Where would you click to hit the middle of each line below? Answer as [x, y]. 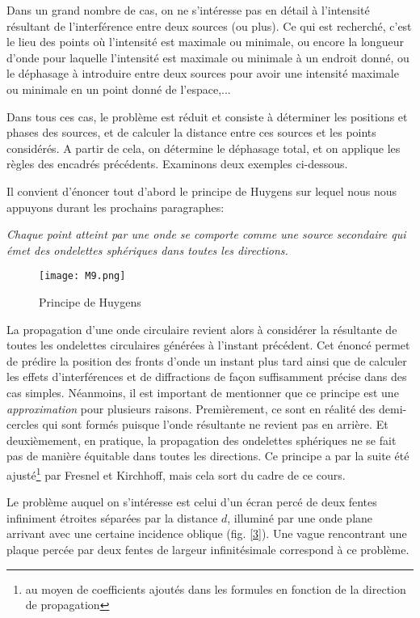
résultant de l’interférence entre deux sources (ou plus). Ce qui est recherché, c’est [209, 25]
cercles [23, 424]
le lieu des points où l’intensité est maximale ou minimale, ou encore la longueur [205, 42]
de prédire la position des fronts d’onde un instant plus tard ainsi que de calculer [207, 360]
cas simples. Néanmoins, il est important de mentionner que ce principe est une [203, 392]
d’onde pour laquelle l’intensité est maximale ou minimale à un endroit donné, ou [208, 57]
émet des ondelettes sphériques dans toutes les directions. [147, 250]
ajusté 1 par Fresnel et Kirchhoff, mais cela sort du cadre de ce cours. [176, 473]
